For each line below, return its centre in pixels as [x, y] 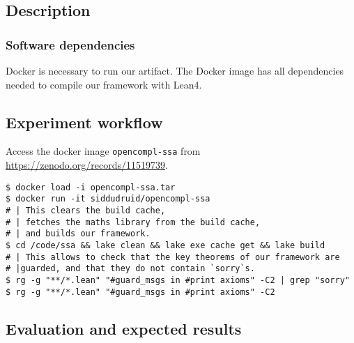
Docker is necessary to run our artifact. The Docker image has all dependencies [175, 70]
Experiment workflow [84, 122]
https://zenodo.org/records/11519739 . [87, 165]
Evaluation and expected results [124, 328]
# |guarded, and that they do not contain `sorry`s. [130, 269]
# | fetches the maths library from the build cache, [133, 222]
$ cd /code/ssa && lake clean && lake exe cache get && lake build [166, 245]
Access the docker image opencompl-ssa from [103, 151]
